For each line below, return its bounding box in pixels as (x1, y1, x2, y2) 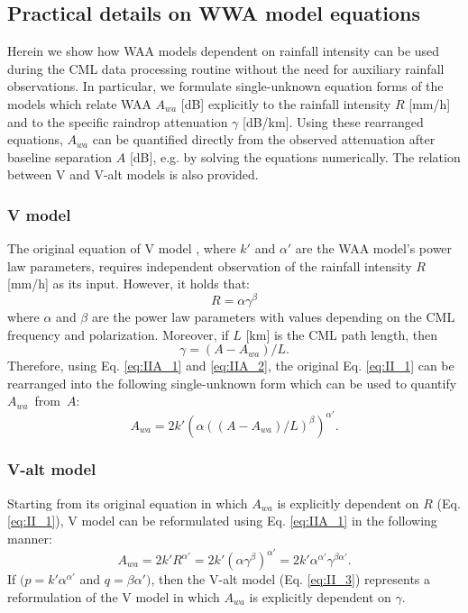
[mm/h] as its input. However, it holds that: (7, 274, 250, 293)
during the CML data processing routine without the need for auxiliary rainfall (7, 59, 445, 78)
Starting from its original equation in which (7, 493, 248, 512)
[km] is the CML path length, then (245, 325, 438, 343)
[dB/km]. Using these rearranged (243, 112, 424, 131)
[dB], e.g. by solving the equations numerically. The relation (129, 147, 461, 166)
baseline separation (7, 147, 113, 166)
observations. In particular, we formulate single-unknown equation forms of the (7, 77, 444, 96)
